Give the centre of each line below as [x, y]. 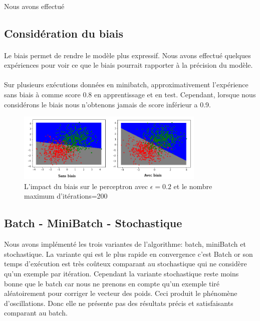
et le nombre [193, 186]
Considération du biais [64, 33]
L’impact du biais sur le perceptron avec [86, 186]
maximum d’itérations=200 [66, 196]
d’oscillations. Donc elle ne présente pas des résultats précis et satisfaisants [119, 303]
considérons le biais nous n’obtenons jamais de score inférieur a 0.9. [107, 104]
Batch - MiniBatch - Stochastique [93, 223]
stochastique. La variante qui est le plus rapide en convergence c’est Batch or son [128, 254]
